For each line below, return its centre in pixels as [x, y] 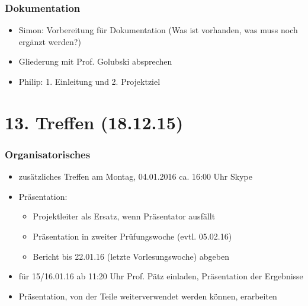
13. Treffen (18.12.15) [94, 122]
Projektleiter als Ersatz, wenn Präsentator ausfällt [124, 216]
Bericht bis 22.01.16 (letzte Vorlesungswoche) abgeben [131, 256]
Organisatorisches [48, 154]
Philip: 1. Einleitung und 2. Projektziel [89, 81]
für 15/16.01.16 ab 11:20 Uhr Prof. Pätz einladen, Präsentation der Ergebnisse [161, 276]
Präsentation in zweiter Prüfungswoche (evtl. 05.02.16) [132, 236]
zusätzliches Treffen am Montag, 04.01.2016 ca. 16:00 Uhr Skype [135, 176]
